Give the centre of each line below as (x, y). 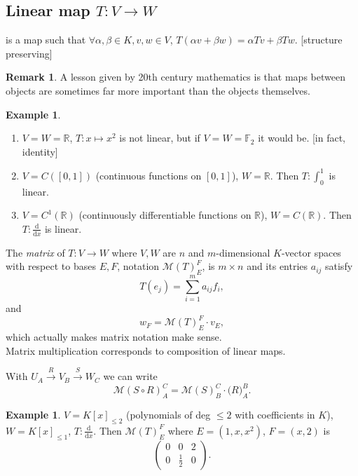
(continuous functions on (149, 175)
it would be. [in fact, (302, 138)
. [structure (318, 40)
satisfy (339, 266)
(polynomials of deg (168, 414)
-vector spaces (311, 252)
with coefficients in (275, 414)
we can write (130, 376)
